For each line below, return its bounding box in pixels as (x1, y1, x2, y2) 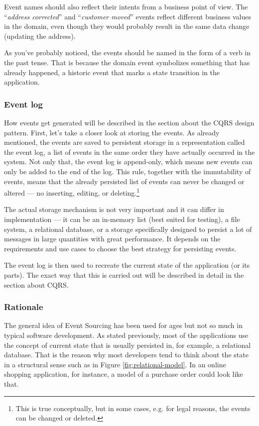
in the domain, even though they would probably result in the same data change (4, 21, 250, 31)
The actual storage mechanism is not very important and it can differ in (4, 204, 224, 214)
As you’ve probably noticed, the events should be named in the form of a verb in (4, 47, 251, 58)
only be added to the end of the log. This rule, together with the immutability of (4, 166, 251, 176)
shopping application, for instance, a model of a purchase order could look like (4, 369, 243, 379)
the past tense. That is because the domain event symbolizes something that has (4, 57, 250, 67)
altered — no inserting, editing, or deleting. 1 (4, 186, 140, 198)
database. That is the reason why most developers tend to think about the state (4, 349, 249, 360)
